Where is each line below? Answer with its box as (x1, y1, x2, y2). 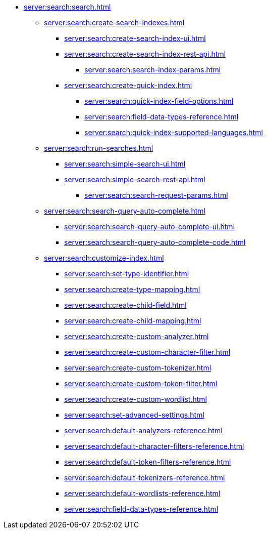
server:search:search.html (24, 3, 111, 11)
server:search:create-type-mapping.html (64, 285, 200, 294)
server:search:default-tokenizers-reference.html (64, 473, 225, 482)
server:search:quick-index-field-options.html (84, 97, 234, 105)
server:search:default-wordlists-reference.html (64, 489, 221, 498)
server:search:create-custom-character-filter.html (64, 348, 231, 356)
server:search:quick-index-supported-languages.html (84, 128, 263, 137)
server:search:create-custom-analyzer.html (64, 332, 209, 341)
